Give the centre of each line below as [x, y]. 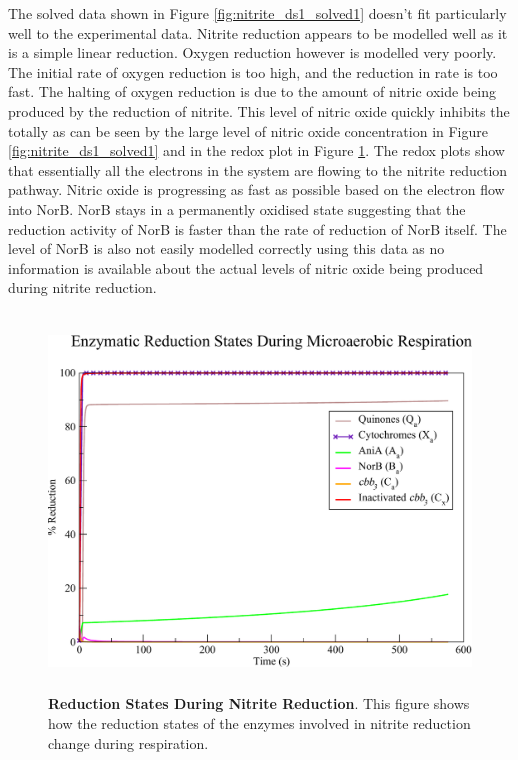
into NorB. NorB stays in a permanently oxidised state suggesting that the [237, 208]
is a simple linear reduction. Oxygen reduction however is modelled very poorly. [252, 52]
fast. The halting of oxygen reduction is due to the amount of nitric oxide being [252, 91]
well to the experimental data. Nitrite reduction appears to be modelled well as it [258, 32]
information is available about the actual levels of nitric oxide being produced [246, 267]
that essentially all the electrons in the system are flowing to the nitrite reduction [258, 169]
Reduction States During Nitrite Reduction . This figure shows [259, 703]
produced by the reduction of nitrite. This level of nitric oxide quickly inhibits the [259, 110]
